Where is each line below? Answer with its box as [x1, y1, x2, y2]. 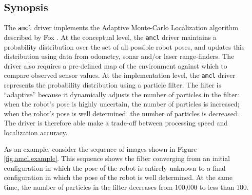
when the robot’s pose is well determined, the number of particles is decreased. [4, 108, 239, 118]
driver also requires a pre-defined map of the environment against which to [4, 60, 227, 71]
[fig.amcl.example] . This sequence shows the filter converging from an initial [4, 153, 230, 163]
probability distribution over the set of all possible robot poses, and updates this [4, 41, 245, 52]
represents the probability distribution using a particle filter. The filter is [4, 79, 221, 89]
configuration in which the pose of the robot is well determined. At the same [4, 172, 233, 182]
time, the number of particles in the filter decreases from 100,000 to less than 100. [4, 181, 249, 192]
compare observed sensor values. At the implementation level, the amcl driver [4, 70, 235, 80]
